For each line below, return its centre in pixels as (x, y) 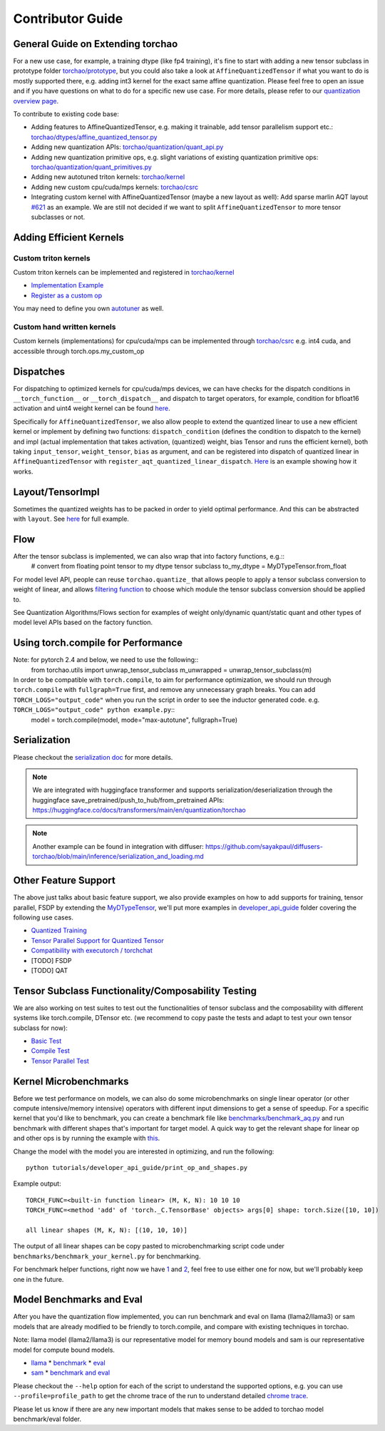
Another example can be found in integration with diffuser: (118, 846)
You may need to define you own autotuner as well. (88, 309)
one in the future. (38, 1279)
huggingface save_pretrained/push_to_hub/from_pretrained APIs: (128, 800)
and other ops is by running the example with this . (87, 1139)
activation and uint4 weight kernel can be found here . (92, 408)
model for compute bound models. (64, 1350)
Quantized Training (59, 930)
